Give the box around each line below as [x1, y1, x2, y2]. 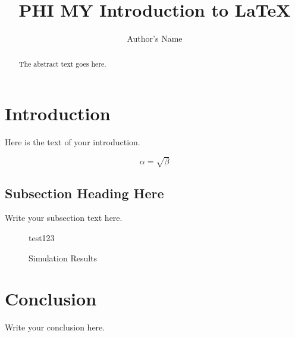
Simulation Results [29, 251, 98, 264]
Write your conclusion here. [5, 321, 105, 333]
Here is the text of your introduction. [5, 136, 140, 148]
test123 [29, 232, 55, 244]
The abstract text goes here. [18, 58, 106, 68]
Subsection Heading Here [5, 183, 164, 202]
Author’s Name [127, 32, 183, 45]
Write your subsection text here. [5, 211, 123, 224]
